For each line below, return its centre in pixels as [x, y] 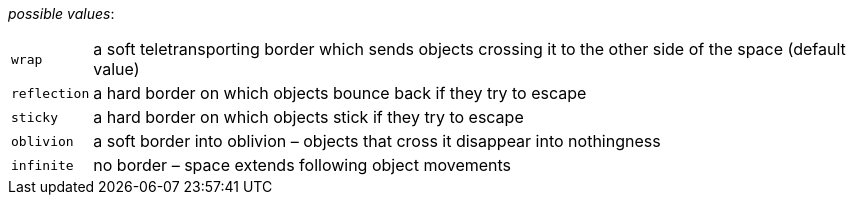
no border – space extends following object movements [302, 165]
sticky [34, 117]
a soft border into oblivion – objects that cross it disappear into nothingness [377, 141]
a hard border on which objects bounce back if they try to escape [340, 93]
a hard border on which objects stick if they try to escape [308, 117]
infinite [42, 165]
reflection [50, 93]
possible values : [61, 13]
